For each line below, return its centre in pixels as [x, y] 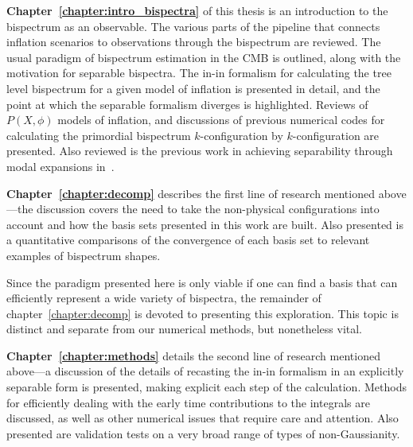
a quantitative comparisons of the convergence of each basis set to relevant [188, 240]
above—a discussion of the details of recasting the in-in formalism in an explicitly [205, 371]
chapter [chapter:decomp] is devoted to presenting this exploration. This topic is [203, 313]
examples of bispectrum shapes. [84, 255]
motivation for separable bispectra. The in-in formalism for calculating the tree [199, 73]
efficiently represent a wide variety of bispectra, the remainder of [164, 298]
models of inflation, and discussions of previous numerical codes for [221, 120]
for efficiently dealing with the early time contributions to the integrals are [188, 402]
